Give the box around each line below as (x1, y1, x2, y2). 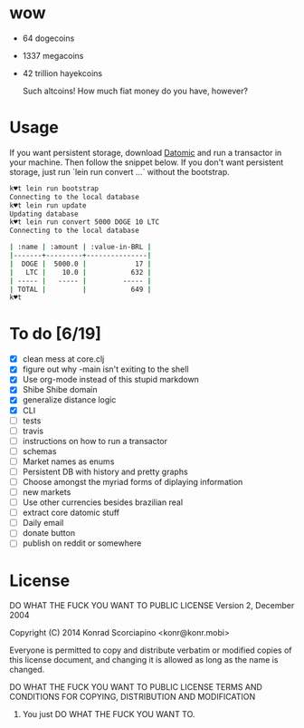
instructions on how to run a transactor (22, 435, 168, 446)
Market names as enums (22, 456, 115, 467)
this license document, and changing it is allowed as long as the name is (9, 655, 279, 665)
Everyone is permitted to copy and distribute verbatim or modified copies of (9, 645, 292, 655)
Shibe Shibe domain (22, 384, 98, 395)
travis (22, 425, 43, 436)
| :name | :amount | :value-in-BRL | (9, 243, 152, 252)
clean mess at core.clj (22, 354, 105, 364)
